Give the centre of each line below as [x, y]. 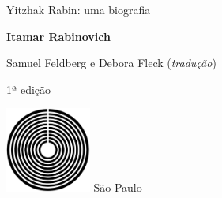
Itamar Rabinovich [58, 36]
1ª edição [29, 89]
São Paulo [118, 187]
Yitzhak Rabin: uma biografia [79, 9]
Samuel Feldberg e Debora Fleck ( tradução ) [111, 63]
